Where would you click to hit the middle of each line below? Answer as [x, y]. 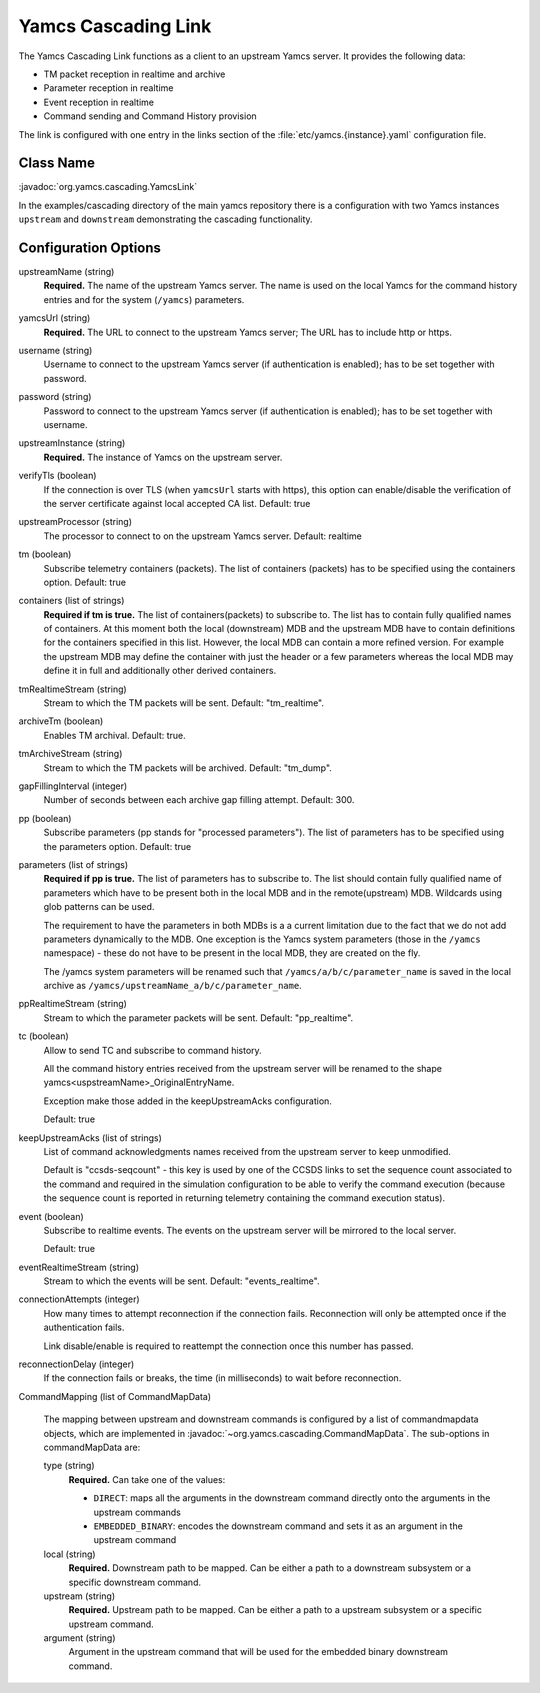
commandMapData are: [92, 1447]
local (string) [69, 1554]
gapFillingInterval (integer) [73, 786]
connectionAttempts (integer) [79, 1299]
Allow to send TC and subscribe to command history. [152, 1050]
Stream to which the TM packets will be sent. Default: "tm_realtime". [184, 703]
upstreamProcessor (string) [75, 522]
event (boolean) [51, 1216]
